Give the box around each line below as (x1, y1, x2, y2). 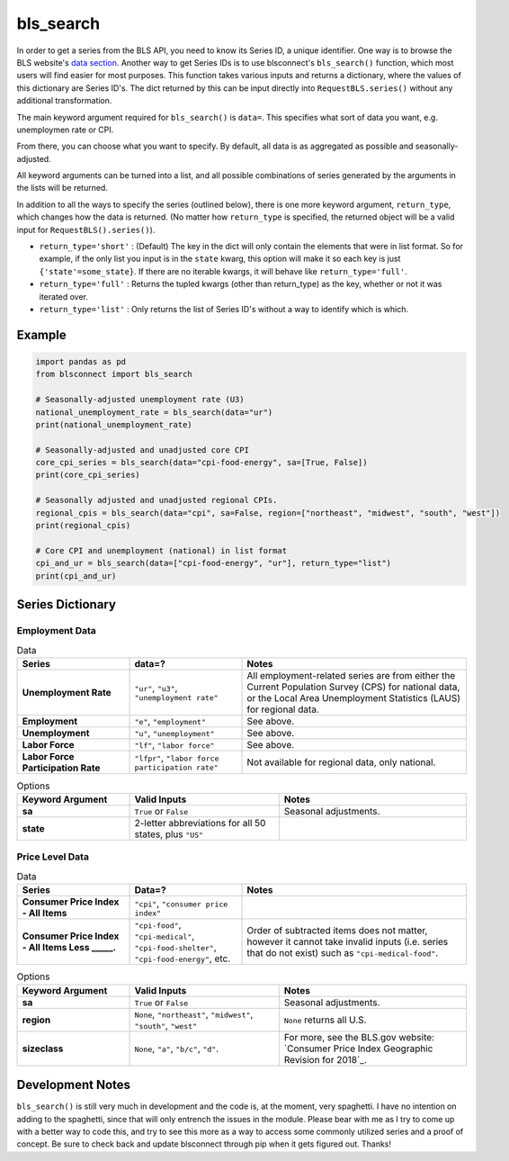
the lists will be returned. (16, 183, 108, 193)
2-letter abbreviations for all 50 (134, 817, 266, 830)
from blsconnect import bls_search (35, 369, 192, 380)
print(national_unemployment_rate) (35, 419, 192, 429)
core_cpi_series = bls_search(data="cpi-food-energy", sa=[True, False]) (35, 457, 368, 468)
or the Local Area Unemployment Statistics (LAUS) (246, 691, 461, 704)
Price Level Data (16, 850, 90, 863)
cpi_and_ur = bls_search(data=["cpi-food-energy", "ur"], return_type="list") (35, 558, 391, 569)
